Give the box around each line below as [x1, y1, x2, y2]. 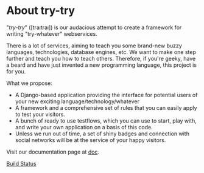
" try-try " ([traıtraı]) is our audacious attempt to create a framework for [6, 24, 182, 31]
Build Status [6, 160, 37, 167]
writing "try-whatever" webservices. [6, 30, 97, 37]
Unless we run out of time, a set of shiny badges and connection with [15, 130, 190, 137]
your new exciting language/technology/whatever [15, 98, 140, 105]
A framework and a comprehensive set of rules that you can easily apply [15, 104, 197, 111]
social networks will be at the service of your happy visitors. [15, 136, 166, 143]
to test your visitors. [15, 110, 66, 118]
